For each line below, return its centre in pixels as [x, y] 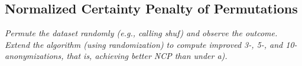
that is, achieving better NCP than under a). [147, 56]
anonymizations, [34, 56]
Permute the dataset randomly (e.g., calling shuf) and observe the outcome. [141, 33]
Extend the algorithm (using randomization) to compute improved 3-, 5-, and [144, 44]
